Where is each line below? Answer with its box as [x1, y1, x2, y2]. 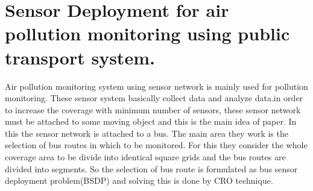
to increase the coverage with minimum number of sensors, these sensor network [5, 103, 301, 116]
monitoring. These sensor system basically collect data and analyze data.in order [5, 92, 303, 104]
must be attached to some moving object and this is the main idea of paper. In [5, 115, 297, 128]
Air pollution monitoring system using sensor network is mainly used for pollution [5, 80, 308, 92]
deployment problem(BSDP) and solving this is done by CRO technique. [5, 174, 273, 187]
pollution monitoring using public [5, 21, 290, 46]
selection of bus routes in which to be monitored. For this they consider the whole [5, 139, 308, 151]
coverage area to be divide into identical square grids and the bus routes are [5, 151, 286, 163]
